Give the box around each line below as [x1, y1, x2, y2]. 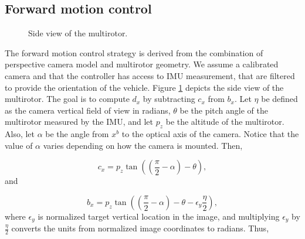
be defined [261, 93, 298, 105]
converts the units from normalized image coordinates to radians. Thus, [11, 222, 269, 234]
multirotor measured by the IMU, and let [5, 115, 153, 128]
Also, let [5, 128, 35, 140]
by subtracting [143, 93, 195, 105]
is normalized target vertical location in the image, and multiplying [38, 210, 280, 222]
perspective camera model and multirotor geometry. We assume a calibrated [5, 58, 279, 70]
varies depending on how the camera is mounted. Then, [43, 139, 243, 151]
